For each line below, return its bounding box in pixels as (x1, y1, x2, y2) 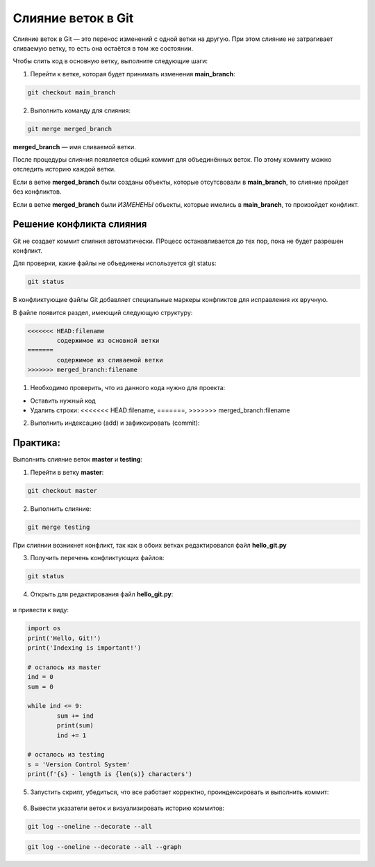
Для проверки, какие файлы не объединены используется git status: (12, 259, 217, 267)
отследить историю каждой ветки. (12, 165, 116, 174)
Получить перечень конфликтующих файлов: (30, 553, 165, 562)
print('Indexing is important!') (27, 644, 142, 652)
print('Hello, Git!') (27, 634, 101, 642)
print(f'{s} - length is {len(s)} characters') (27, 771, 192, 778)
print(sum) (56, 722, 94, 730)
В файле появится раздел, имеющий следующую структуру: (12, 308, 193, 317)
